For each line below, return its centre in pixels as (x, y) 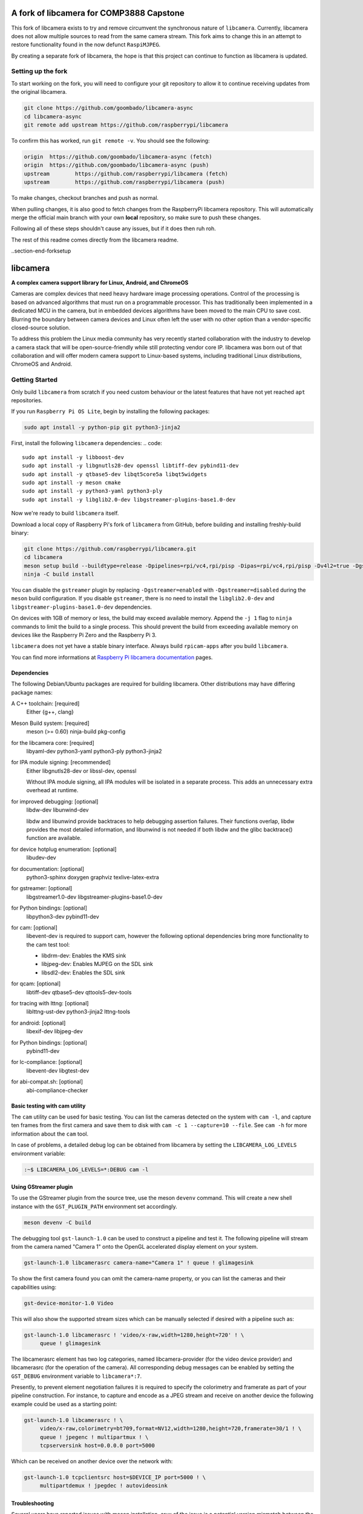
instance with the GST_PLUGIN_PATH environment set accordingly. (94, 1206)
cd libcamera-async (53, 116)
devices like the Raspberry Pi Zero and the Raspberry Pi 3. (84, 635)
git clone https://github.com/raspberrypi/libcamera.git (110, 549)
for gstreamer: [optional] (42, 888)
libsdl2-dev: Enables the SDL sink (83, 973)
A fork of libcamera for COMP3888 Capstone (98, 13)
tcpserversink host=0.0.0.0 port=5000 (97, 1446)
